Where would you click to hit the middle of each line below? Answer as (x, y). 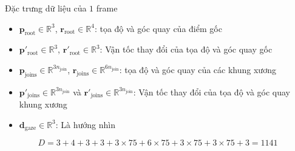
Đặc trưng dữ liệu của (46, 8)
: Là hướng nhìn (85, 124)
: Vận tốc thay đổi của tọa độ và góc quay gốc (186, 49)
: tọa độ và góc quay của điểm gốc (158, 28)
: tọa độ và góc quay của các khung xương (198, 69)
